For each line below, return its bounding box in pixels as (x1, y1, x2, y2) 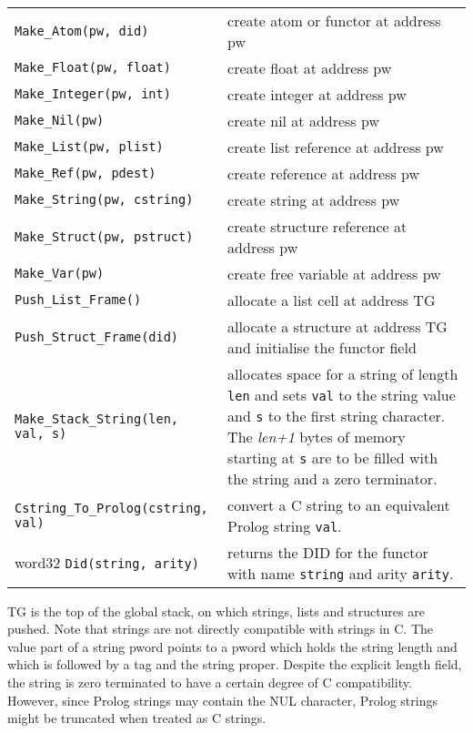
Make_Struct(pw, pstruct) (15, 229, 194, 244)
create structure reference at (227, 215, 408, 237)
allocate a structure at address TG (227, 315, 448, 337)
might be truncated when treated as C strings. (7, 708, 267, 728)
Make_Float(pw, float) (15, 60, 171, 76)
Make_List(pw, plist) (15, 139, 164, 155)
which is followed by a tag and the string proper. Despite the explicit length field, (7, 655, 462, 674)
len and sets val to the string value (227, 383, 456, 405)
